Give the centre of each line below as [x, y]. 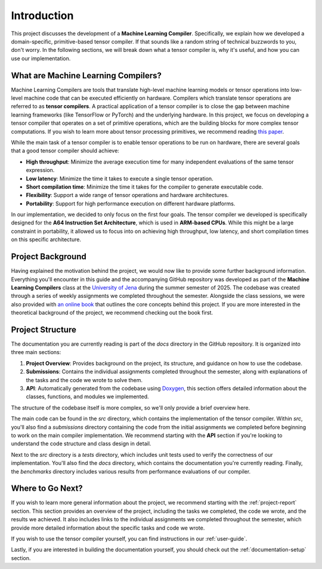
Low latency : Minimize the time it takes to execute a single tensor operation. [120, 179]
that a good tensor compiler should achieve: [65, 151]
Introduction [42, 16]
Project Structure [44, 329]
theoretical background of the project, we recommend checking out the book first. [112, 313]
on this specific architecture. [46, 239]
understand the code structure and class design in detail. [81, 444]
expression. [40, 170]
